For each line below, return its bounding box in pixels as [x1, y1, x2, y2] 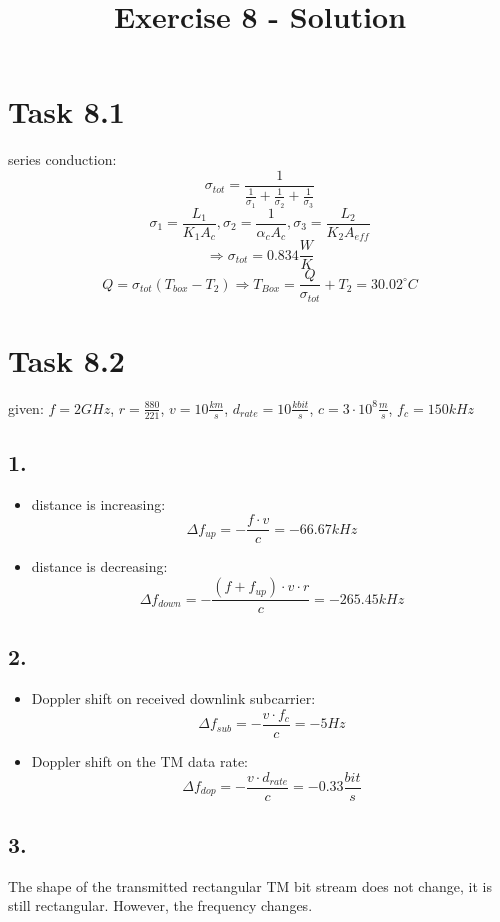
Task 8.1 [8, 91, 125, 132]
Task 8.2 [8, 339, 125, 380]
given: [8, 397, 44, 418]
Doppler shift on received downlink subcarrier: [31, 688, 316, 709]
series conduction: [8, 149, 117, 170]
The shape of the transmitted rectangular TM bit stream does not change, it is [8, 875, 492, 896]
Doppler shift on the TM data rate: [31, 750, 248, 771]
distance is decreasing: [31, 556, 168, 577]
